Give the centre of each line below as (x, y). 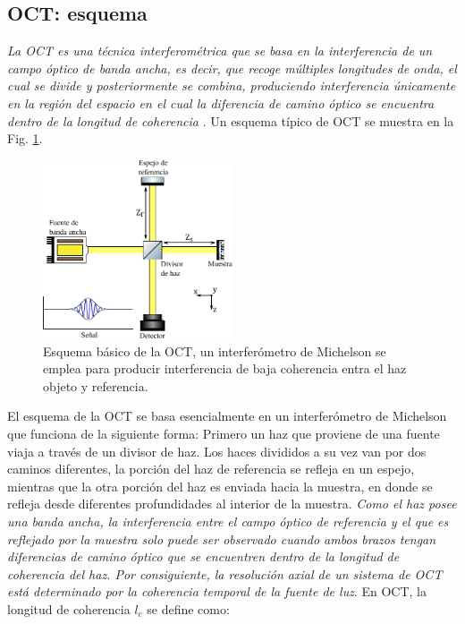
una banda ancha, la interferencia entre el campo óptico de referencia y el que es (228, 521)
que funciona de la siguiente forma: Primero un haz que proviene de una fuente (224, 433)
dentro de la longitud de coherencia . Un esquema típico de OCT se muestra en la (231, 120)
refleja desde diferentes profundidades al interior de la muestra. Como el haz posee (232, 504)
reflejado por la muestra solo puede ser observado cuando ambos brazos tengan (222, 539)
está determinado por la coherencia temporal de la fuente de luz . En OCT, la (217, 591)
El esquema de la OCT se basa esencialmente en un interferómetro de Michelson (227, 416)
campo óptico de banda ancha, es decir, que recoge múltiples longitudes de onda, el (232, 68)
